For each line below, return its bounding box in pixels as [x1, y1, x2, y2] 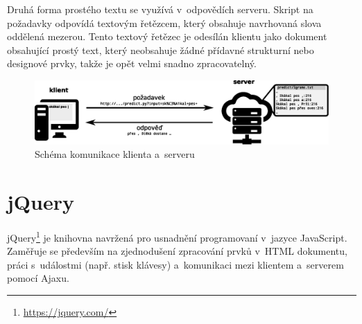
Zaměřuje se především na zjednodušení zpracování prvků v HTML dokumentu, [7, 244, 347, 258]
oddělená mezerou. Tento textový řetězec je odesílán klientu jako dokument [7, 29, 327, 44]
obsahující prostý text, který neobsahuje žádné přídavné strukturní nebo [7, 42, 314, 57]
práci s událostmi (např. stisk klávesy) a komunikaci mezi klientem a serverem [7, 257, 344, 271]
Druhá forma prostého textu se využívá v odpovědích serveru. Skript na [7, 2, 313, 16]
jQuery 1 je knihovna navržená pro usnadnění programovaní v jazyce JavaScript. [7, 228, 347, 244]
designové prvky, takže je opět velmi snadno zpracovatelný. [7, 56, 257, 71]
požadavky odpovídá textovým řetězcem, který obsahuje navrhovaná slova [7, 15, 322, 30]
